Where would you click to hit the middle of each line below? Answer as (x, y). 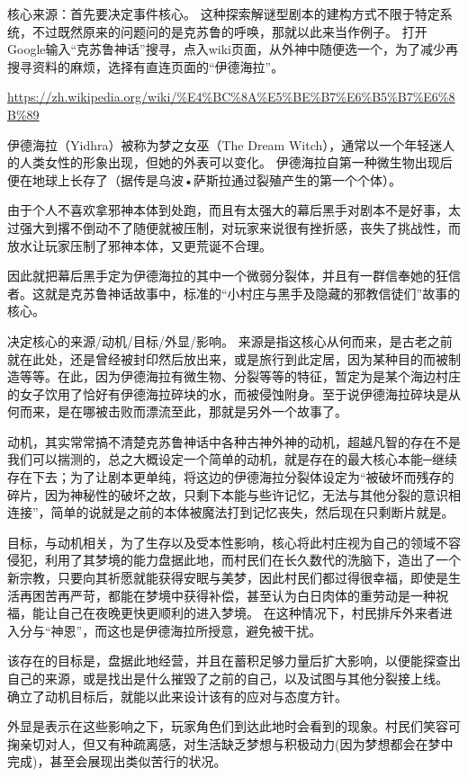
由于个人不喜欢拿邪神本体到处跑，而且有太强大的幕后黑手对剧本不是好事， (228, 210)
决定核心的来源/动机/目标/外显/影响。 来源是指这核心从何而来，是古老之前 (230, 340)
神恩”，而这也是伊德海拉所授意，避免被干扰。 (186, 630)
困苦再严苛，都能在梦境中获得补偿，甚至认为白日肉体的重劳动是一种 (234, 595)
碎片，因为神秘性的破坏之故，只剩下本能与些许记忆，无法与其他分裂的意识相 (234, 494)
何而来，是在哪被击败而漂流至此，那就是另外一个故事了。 (177, 411)
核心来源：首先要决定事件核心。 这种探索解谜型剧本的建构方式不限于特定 (224, 13)
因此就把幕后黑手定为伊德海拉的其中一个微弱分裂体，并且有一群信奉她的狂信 (234, 276)
